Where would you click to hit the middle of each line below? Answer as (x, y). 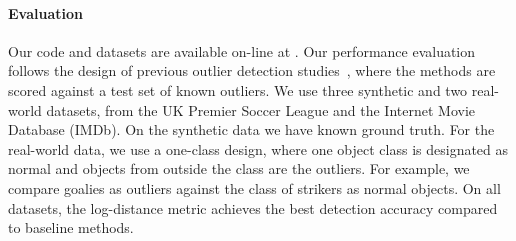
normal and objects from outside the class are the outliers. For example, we (239, 168)
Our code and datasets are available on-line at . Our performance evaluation (242, 50)
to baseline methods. (71, 227)
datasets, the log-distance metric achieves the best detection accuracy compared (253, 207)
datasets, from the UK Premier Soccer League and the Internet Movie (261, 109)
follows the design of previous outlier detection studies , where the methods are (252, 70)
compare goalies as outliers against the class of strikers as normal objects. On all (254, 187)
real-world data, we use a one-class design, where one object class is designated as (258, 148)
